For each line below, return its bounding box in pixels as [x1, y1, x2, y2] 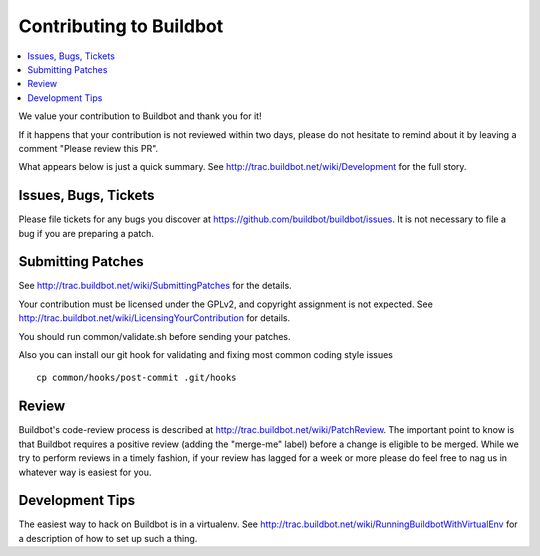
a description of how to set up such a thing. [18, 532, 198, 544]
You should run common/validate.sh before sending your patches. [18, 330, 291, 342]
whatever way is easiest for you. [18, 466, 152, 478]
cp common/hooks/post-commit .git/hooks [36, 372, 237, 384]
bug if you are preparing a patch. [18, 227, 155, 239]
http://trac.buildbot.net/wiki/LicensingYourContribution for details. [18, 312, 290, 324]
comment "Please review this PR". [18, 142, 159, 154]
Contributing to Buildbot [18, 15, 224, 37]
